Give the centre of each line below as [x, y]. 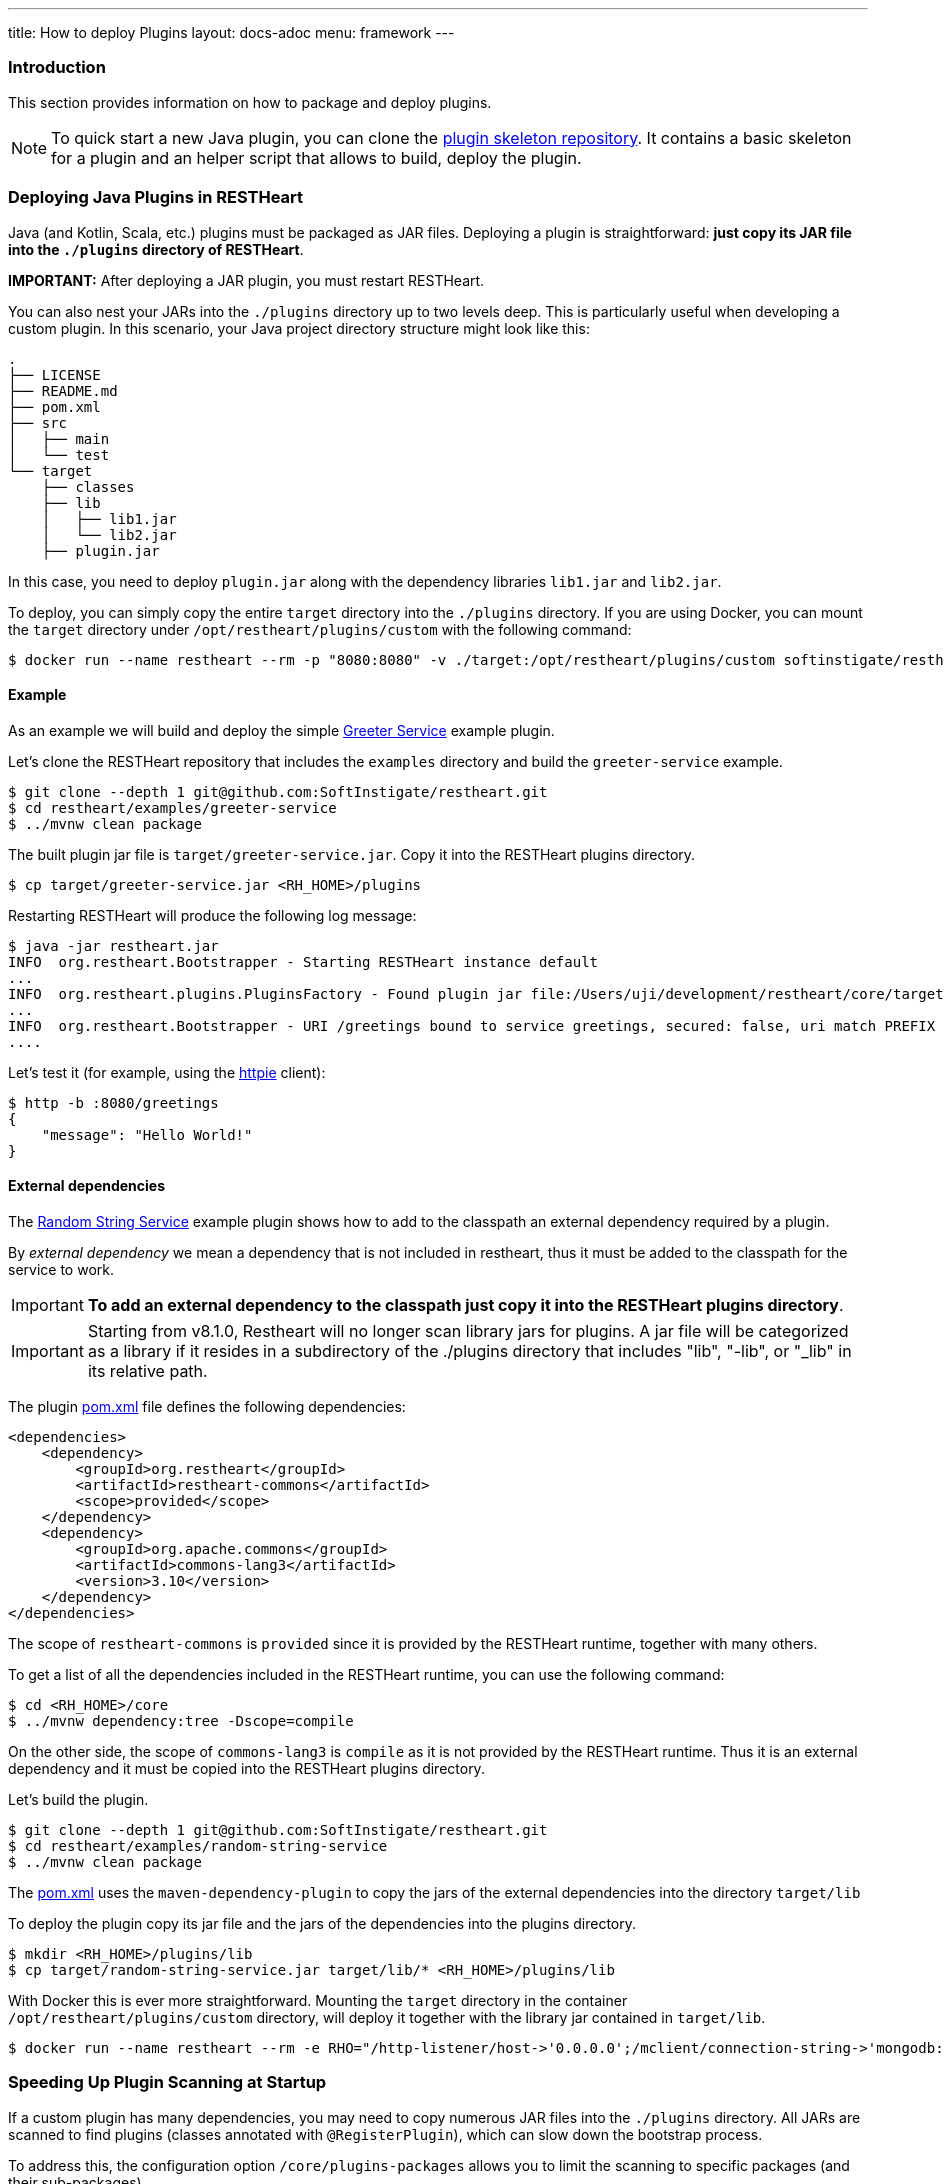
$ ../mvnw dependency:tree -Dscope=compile [181, 1720]
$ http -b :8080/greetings [113, 1102]
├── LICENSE [54, 374]
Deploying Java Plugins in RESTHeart [156, 197]
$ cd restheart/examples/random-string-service [198, 1845]
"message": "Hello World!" [147, 1134]
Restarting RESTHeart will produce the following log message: [212, 915]
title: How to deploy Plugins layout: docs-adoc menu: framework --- [231, 32]
